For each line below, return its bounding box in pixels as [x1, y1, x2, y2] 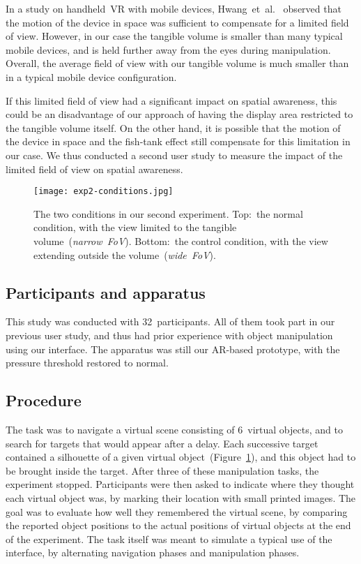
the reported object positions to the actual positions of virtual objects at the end [6, 518, 351, 533]
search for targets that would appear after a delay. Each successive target [6, 436, 318, 450]
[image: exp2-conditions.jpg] [33, 186, 174, 197]
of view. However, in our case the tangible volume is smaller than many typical [6, 29, 343, 43]
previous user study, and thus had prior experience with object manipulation [6, 327, 333, 342]
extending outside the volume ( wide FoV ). [33, 247, 216, 262]
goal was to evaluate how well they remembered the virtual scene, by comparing [6, 504, 348, 519]
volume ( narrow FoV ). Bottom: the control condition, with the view [33, 233, 328, 248]
